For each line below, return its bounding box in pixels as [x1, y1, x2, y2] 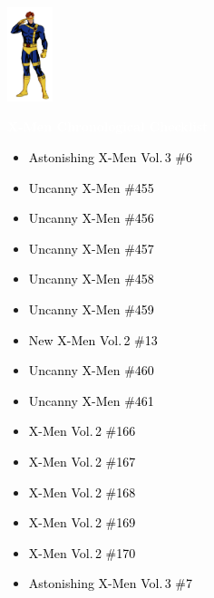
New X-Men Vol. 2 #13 [28, 330, 158, 349]
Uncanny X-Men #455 [28, 178, 154, 197]
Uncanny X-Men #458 [28, 269, 154, 288]
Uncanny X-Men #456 [28, 208, 154, 227]
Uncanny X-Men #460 [28, 361, 154, 380]
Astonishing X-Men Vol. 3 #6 [28, 148, 193, 166]
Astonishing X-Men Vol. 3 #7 [28, 574, 193, 593]
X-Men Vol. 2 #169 [28, 513, 136, 532]
